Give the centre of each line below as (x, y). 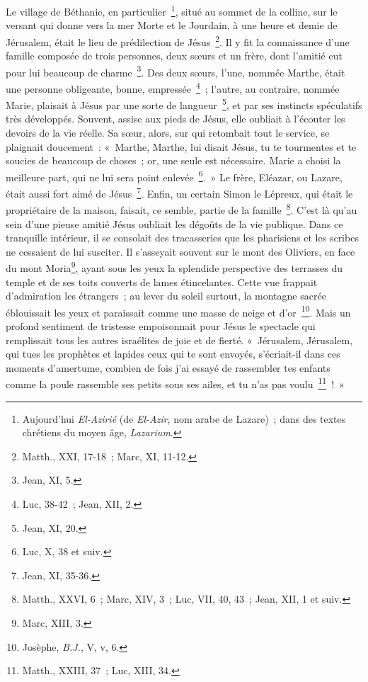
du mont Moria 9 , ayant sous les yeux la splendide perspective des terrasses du (174, 267)
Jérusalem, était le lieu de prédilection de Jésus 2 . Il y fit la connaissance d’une (178, 40)
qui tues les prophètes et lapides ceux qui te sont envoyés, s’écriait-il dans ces (173, 354)
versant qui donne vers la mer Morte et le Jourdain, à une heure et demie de (172, 25)
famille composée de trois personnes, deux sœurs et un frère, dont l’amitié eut (174, 56)
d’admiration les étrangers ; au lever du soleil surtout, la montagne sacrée (166, 296)
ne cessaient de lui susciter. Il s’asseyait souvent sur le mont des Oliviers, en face (180, 251)
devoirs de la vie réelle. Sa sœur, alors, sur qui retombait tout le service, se (168, 133)
